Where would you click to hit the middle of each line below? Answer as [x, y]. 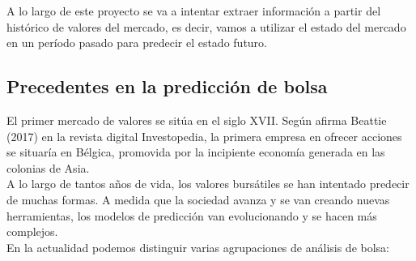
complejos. [32, 231]
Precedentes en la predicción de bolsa [167, 86]
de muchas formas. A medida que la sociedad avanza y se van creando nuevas [198, 199]
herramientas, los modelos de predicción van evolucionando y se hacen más [192, 215]
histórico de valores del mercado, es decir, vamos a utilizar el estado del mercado [206, 26]
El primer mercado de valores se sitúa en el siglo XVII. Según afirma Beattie [197, 120]
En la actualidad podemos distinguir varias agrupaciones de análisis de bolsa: [198, 247]
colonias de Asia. [48, 167]
